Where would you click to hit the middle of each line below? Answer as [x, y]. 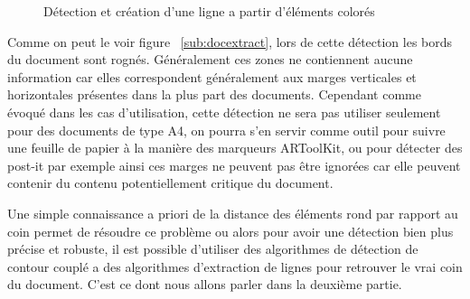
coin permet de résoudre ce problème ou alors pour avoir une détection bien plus [230, 231]
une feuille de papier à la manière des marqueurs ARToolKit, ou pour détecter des [235, 148]
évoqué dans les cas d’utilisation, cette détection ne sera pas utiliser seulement [224, 112]
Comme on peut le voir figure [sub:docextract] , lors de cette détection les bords [230, 41]
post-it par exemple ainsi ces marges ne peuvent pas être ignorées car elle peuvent [234, 165]
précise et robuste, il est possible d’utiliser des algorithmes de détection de [213, 249]
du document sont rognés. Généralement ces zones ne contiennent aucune [210, 59]
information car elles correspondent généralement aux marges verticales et [212, 76]
